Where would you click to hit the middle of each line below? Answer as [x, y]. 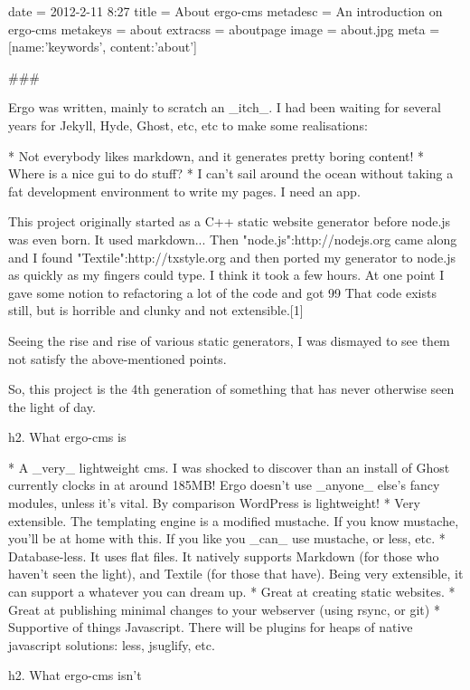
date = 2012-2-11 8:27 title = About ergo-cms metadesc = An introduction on [226, 11]
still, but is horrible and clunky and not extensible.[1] [156, 310]
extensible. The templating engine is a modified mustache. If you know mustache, [234, 520]
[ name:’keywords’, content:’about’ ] [103, 47]
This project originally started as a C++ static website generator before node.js [230, 221]
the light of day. [52, 406]
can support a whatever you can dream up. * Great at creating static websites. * [232, 592]
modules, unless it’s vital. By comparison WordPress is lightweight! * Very [214, 503]
